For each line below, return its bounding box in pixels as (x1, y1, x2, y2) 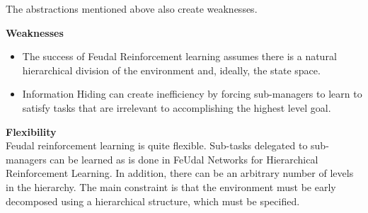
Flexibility (6, 124, 57, 139)
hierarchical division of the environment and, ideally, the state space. (22, 62, 321, 77)
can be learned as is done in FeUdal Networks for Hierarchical (50, 151, 318, 166)
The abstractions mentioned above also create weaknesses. (6, 1, 258, 16)
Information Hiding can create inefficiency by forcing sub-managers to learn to (22, 86, 362, 101)
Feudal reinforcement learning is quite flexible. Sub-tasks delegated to (6, 138, 308, 153)
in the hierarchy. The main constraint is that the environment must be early (6, 179, 336, 194)
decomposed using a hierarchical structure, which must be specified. (6, 193, 300, 208)
